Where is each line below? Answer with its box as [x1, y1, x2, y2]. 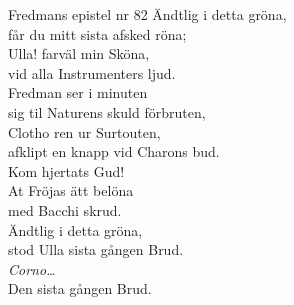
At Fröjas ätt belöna [8, 180, 134, 201]
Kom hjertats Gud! [8, 160, 125, 181]
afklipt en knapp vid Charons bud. [8, 141, 220, 162]
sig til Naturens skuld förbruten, [8, 101, 206, 122]
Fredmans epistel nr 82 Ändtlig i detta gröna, [8, 4, 287, 24]
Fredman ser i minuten [8, 82, 148, 103]
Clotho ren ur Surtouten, [8, 121, 161, 142]
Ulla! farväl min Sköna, [8, 43, 150, 64]
